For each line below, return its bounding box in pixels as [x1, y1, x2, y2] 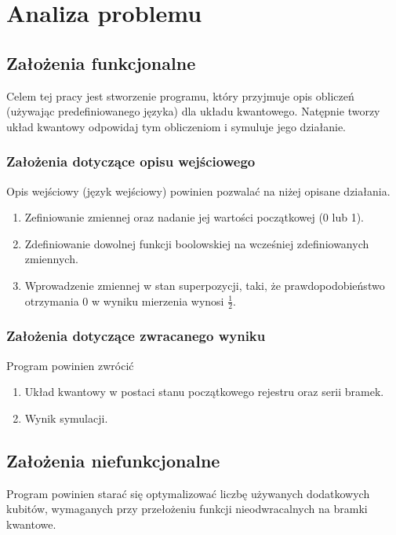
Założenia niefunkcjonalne [6, 448, 220, 472]
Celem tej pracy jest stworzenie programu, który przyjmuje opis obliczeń [6, 87, 354, 104]
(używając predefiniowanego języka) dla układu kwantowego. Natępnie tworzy [6, 103, 380, 119]
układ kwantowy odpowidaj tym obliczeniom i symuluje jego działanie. [6, 118, 347, 134]
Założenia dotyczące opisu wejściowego [6, 152, 256, 171]
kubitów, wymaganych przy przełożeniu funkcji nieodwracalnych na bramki [6, 500, 368, 517]
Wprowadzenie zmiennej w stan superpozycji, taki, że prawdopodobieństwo [24, 277, 385, 293]
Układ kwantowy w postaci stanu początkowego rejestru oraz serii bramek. [24, 383, 384, 400]
